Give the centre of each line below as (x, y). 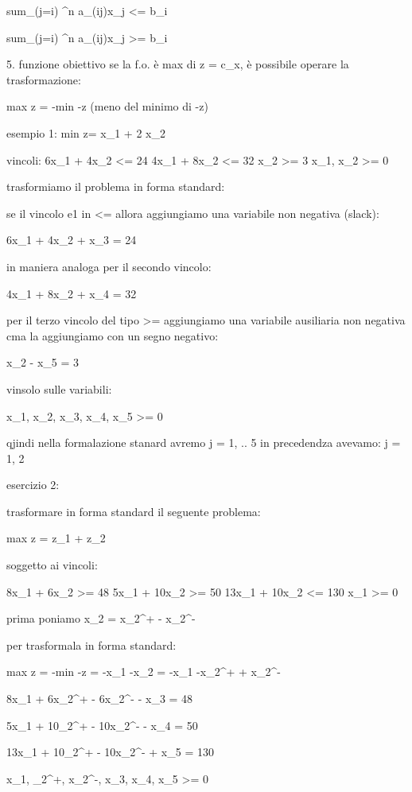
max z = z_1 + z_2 (56, 538)
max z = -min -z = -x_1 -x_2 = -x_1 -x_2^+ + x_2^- (144, 672)
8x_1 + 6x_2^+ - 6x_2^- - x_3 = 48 (100, 699)
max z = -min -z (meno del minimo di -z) (107, 106)
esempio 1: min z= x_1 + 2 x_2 (86, 132)
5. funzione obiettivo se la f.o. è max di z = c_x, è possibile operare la (178, 64)
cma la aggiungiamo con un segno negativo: (113, 335)
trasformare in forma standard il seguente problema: (134, 511)
